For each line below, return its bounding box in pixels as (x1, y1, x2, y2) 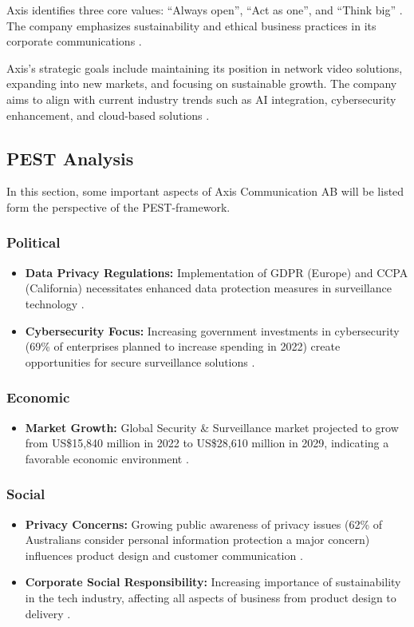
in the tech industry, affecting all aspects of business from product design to (25, 589, 396, 605)
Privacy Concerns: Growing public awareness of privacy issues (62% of (25, 515, 382, 532)
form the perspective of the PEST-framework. (6, 198, 231, 215)
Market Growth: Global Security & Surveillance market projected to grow (25, 419, 399, 435)
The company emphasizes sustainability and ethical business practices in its (6, 17, 377, 34)
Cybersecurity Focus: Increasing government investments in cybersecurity (25, 322, 400, 339)
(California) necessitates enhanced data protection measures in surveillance (25, 280, 392, 296)
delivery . (25, 605, 71, 621)
